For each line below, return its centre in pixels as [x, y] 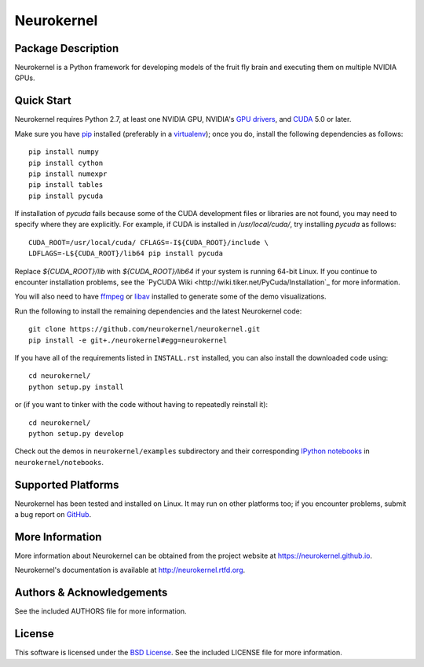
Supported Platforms [67, 484]
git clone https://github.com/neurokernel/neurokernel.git [144, 329]
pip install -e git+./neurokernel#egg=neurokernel [128, 340]
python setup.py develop [76, 433]
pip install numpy [64, 152]
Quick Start [43, 101]
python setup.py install [76, 387]
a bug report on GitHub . [53, 515]
